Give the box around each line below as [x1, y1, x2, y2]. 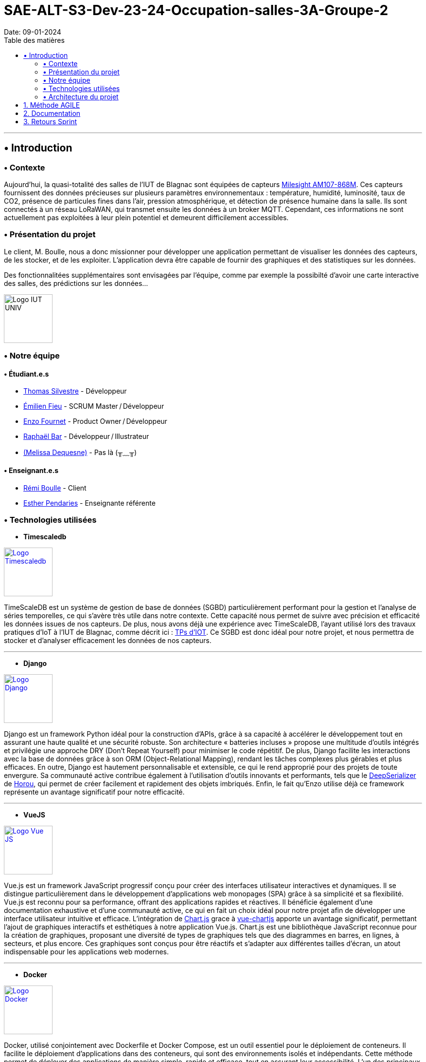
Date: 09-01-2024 [4, 27, 61, 36]
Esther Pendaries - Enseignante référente [23, 498, 156, 507]
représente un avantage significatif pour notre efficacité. [4, 788, 185, 796]
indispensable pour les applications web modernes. [4, 948, 169, 956]
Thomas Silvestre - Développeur [23, 387, 127, 396]
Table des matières [4, 36, 65, 44]
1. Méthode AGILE [23, 100, 80, 109]
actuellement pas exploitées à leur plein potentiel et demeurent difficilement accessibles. [4, 213, 289, 222]
